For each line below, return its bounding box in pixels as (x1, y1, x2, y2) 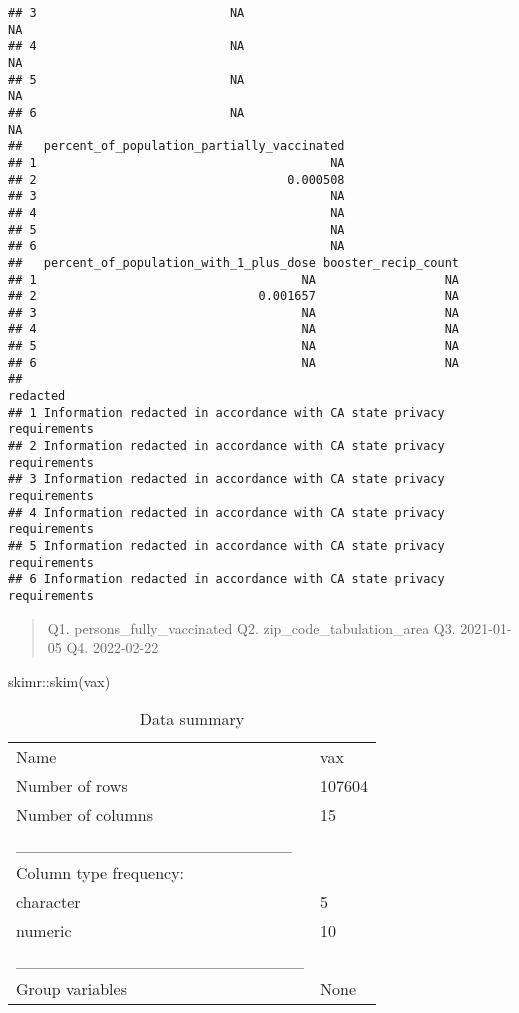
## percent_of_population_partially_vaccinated (8, 139, 345, 154)
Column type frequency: (16, 861, 185, 885)
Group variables (16, 977, 127, 1001)
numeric (16, 919, 72, 943)
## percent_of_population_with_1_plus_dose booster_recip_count (8, 255, 460, 270)
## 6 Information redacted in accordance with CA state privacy (8, 572, 445, 587)
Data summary (139, 707, 245, 731)
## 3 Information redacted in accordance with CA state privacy (8, 472, 445, 487)
